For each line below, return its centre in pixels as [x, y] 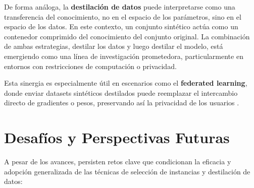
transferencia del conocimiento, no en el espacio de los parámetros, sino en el [123, 16]
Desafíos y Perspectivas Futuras [117, 137]
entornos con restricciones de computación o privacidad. [90, 66]
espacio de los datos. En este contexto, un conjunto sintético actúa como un [121, 26]
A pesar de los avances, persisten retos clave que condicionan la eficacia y [118, 162]
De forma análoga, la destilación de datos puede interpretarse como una [120, 7]
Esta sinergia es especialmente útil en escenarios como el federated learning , [126, 83]
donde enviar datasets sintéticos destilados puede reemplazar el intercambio [121, 92]
